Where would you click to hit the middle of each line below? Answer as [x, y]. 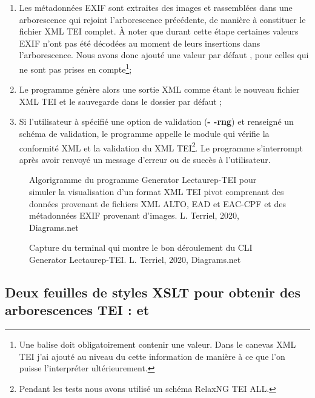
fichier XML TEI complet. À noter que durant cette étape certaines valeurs [159, 31]
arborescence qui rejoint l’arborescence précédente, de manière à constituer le [162, 19]
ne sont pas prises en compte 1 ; [75, 68]
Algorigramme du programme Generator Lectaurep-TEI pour [143, 180]
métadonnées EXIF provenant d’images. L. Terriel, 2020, [134, 215]
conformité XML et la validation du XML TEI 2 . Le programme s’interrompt [161, 147]
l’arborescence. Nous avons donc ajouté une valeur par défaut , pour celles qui [164, 55]
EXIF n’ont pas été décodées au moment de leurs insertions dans [140, 43]
